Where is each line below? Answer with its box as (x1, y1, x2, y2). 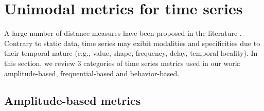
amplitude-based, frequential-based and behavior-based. (4, 68, 180, 78)
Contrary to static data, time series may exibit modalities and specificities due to (4, 37, 260, 48)
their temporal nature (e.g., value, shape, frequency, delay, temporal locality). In (4, 48, 258, 58)
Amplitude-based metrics (4, 93, 141, 108)
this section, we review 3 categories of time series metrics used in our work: (4, 57, 241, 68)
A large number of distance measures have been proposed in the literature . (4, 28, 242, 38)
